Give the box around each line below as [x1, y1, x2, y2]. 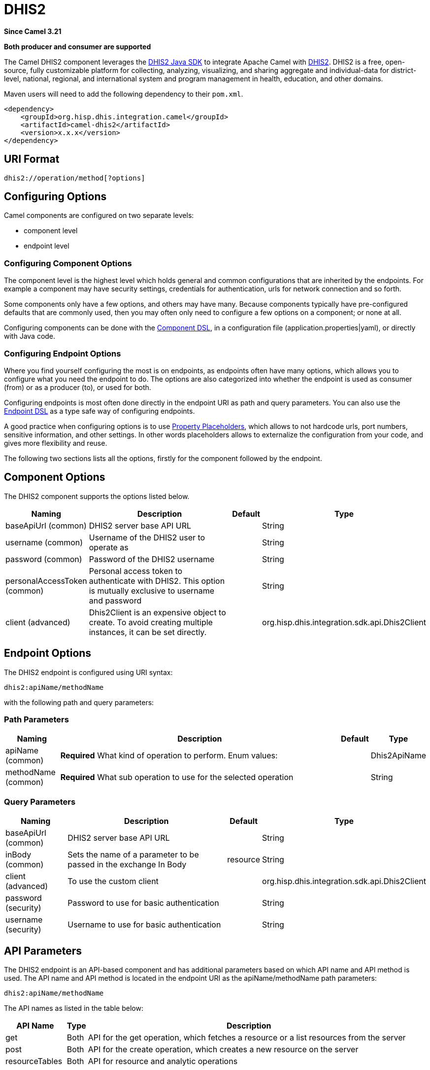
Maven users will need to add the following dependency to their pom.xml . [4, 89, 243, 98]
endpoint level [24, 242, 69, 250]
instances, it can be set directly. [89, 627, 207, 637]
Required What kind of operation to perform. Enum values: [60, 750, 278, 761]
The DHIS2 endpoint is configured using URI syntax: [4, 668, 173, 677]
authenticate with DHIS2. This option [89, 575, 225, 586]
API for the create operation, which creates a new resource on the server [88, 1044, 359, 1054]
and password [89, 595, 142, 606]
